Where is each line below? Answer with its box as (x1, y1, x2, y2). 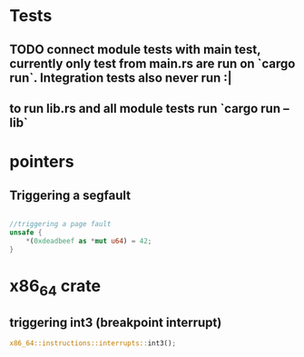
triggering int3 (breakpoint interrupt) (9, 314, 222, 330)
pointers (9, 152, 74, 173)
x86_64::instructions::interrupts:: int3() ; (9, 339, 177, 348)
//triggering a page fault (9, 219, 112, 228)
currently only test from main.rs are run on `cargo (9, 55, 296, 71)
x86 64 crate (9, 275, 102, 300)
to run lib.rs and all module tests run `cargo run (9, 101, 281, 116)
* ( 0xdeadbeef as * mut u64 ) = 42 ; (25, 236, 152, 245)
